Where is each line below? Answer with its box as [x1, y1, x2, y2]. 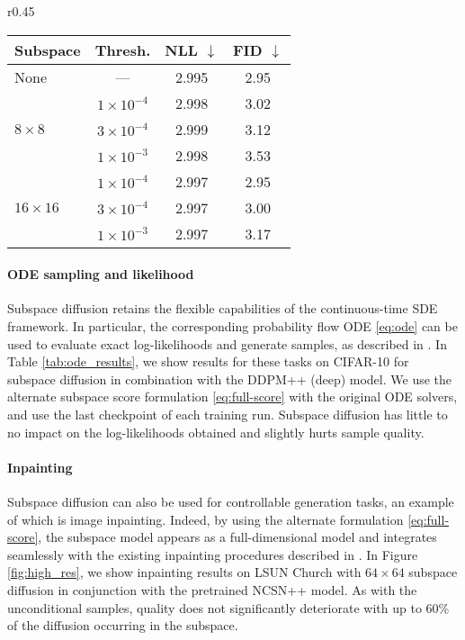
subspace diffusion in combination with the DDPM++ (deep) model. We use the [7, 369, 452, 388]
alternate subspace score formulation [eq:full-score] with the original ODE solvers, [7, 387, 458, 406]
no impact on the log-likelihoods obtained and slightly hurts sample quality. [7, 422, 425, 441]
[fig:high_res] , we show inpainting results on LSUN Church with [7, 563, 362, 581]
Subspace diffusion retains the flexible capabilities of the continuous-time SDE [7, 299, 438, 318]
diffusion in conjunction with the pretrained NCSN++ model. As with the [7, 580, 417, 599]
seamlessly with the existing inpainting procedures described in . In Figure [7, 545, 418, 563]
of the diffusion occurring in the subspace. [7, 616, 238, 635]
